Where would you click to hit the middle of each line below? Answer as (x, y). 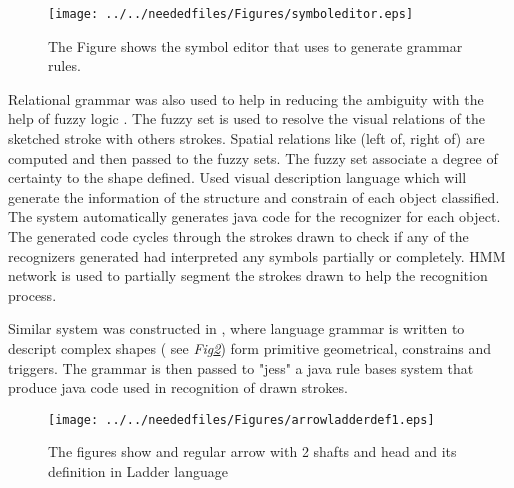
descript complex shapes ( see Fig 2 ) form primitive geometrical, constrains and (250, 347)
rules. (64, 65)
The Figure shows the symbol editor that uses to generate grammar (255, 45)
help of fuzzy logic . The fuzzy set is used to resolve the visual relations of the (246, 118)
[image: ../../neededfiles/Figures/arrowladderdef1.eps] (241, 419)
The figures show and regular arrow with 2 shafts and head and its (252, 451)
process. (32, 294)
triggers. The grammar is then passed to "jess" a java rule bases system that (241, 367)
